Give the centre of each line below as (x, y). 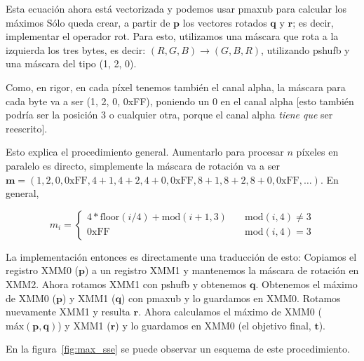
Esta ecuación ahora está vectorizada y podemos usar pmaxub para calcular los (176, 8)
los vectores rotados (225, 22)
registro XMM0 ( (42, 270)
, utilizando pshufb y (305, 49)
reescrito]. (27, 128)
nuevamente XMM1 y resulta (68, 312)
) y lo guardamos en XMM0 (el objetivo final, (213, 325)
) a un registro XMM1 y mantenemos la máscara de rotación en (222, 270)
